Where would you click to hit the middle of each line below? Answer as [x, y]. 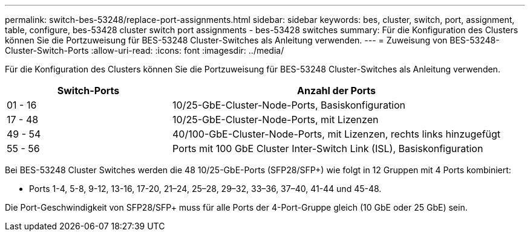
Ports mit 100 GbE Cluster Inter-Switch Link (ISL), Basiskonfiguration [328, 148]
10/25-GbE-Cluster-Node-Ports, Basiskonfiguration [289, 105]
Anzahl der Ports [337, 91]
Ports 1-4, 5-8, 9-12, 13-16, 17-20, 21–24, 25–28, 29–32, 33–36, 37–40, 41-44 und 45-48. [205, 189]
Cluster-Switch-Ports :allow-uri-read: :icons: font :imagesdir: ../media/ [145, 50]
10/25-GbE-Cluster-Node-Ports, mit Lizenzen [276, 120]
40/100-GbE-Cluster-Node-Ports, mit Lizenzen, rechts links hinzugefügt [337, 134]
